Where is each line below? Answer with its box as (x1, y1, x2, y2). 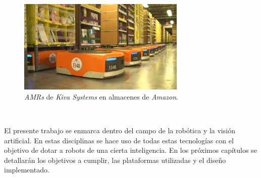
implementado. (4, 164, 49, 175)
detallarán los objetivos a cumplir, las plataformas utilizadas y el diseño (4, 154, 226, 165)
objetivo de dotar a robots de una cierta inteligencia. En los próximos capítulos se (4, 145, 257, 155)
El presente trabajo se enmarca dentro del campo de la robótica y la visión (4, 125, 235, 136)
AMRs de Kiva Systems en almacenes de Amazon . (24, 91, 178, 102)
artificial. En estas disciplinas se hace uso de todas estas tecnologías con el (4, 135, 234, 145)
